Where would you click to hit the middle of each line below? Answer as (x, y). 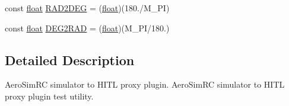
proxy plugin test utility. (49, 96)
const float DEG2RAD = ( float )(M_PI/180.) (87, 28)
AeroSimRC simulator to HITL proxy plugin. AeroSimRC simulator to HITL (145, 84)
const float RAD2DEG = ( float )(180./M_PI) (87, 8)
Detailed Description (70, 60)
